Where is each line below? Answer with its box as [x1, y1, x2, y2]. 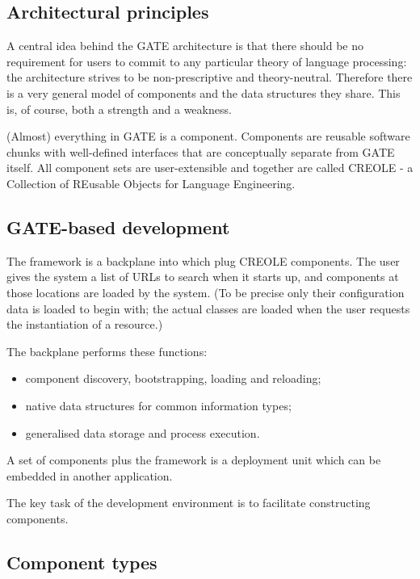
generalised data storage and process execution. [25, 424, 260, 441]
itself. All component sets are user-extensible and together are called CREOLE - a [6, 159, 414, 176]
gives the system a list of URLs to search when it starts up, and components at [6, 268, 399, 285]
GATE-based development [6, 214, 230, 239]
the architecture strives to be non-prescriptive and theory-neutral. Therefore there [6, 69, 413, 86]
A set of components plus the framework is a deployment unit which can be [6, 451, 381, 468]
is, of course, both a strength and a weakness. [6, 100, 232, 117]
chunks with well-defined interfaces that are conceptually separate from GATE [6, 143, 395, 160]
